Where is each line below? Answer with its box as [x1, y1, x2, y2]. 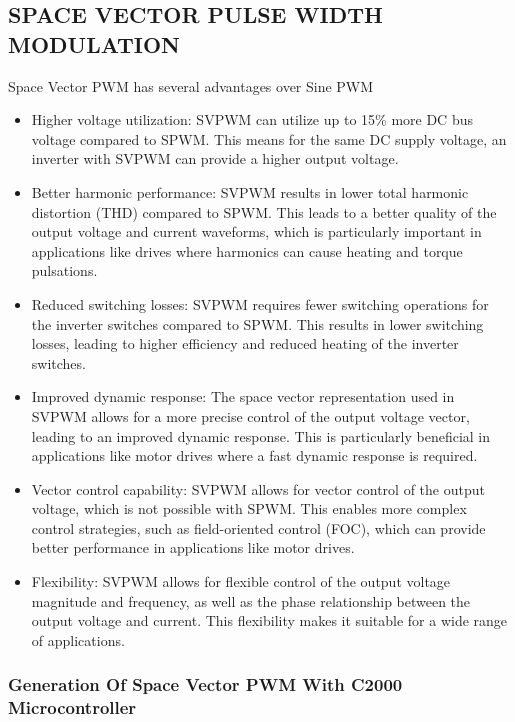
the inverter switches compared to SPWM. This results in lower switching [31, 313, 484, 334]
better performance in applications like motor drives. [31, 537, 355, 558]
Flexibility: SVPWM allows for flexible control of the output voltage [31, 571, 451, 592]
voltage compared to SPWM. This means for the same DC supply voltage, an [31, 128, 507, 149]
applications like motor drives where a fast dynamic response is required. [31, 445, 478, 466]
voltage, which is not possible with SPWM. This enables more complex [31, 498, 467, 519]
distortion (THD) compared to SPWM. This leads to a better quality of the [31, 201, 497, 222]
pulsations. [31, 260, 98, 281]
